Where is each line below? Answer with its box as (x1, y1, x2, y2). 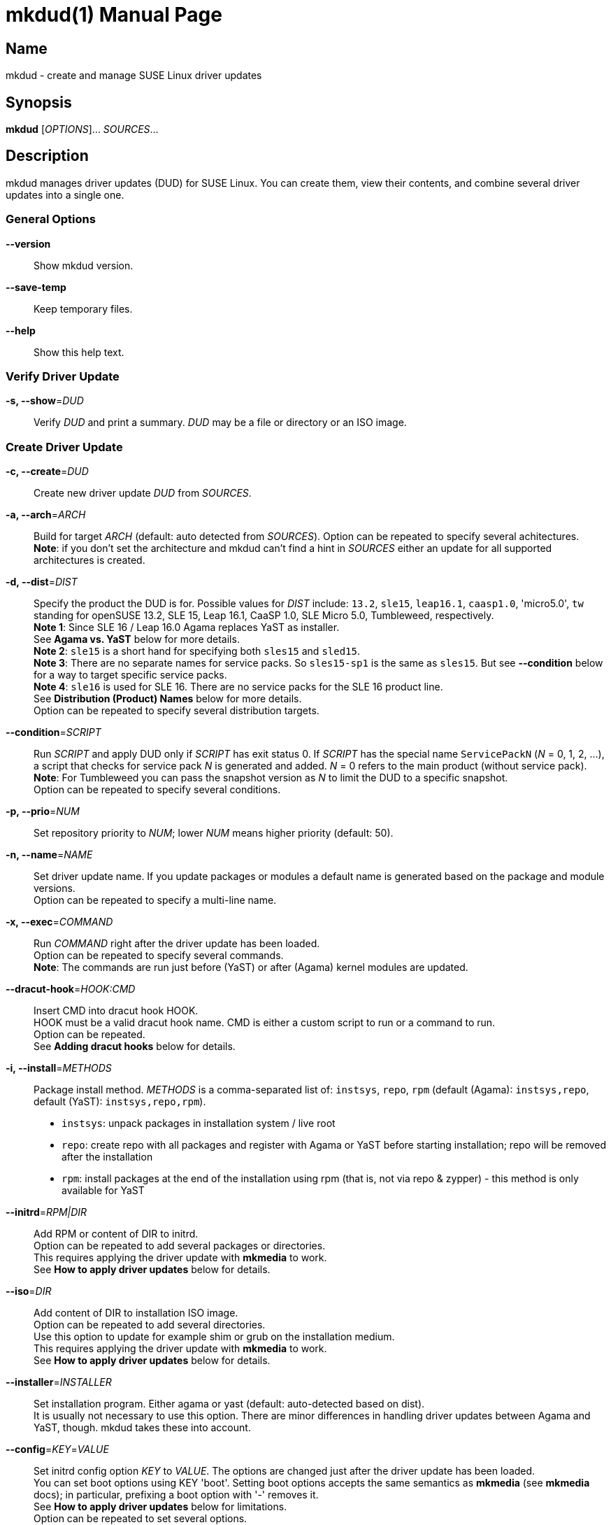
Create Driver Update (6, 439, 123, 454)
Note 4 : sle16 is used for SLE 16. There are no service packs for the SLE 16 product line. (34, 681, 443, 693)
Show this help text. (34, 346, 124, 358)
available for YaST (62, 1184, 145, 1197)
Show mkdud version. (34, 259, 134, 271)
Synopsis (6, 93, 72, 111)
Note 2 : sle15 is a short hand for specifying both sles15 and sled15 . (34, 645, 361, 658)
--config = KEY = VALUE (6, 1443, 109, 1456)
